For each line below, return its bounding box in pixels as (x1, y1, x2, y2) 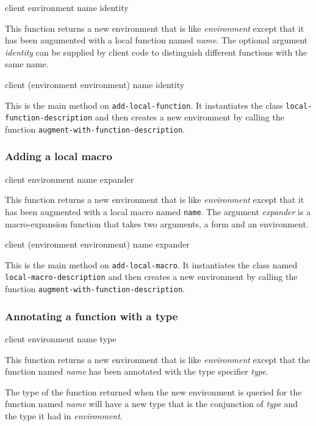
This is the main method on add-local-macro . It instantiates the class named (5, 258, 298, 271)
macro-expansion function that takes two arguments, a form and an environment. (5, 217, 309, 230)
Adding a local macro (5, 149, 112, 164)
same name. (5, 57, 49, 70)
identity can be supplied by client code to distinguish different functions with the (5, 45, 307, 58)
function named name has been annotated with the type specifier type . (5, 365, 268, 378)
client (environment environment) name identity (5, 78, 185, 90)
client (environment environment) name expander (5, 238, 190, 251)
